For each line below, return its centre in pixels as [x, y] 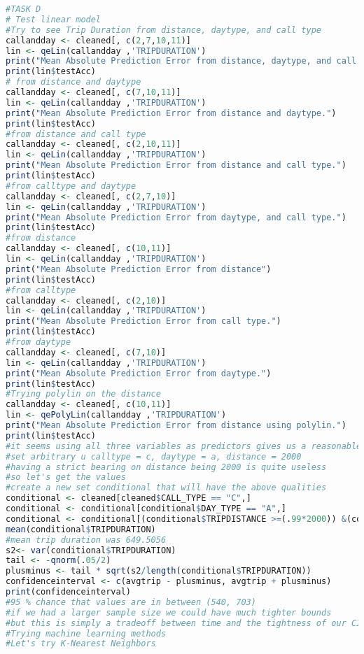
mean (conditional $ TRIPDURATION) [81, 529]
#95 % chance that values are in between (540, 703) [131, 602]
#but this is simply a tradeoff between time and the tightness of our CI [184, 623]
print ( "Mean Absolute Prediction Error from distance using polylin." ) [176, 425]
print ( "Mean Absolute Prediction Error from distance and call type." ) [176, 165]
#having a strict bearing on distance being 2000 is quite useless [166, 467]
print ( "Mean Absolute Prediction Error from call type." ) [143, 321]
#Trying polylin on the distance [83, 394]
